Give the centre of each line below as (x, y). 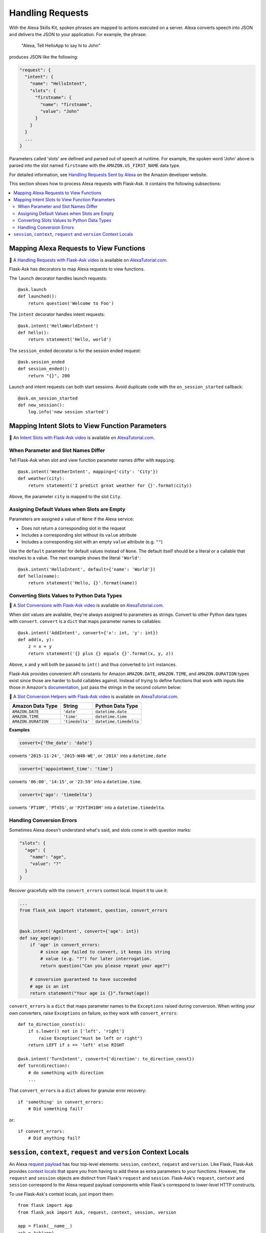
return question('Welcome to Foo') (71, 303)
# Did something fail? (55, 1109)
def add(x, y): (36, 640)
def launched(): (37, 296)
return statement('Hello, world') (70, 340)
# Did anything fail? (54, 1138)
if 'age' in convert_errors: (65, 945)
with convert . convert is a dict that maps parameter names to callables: (85, 621)
